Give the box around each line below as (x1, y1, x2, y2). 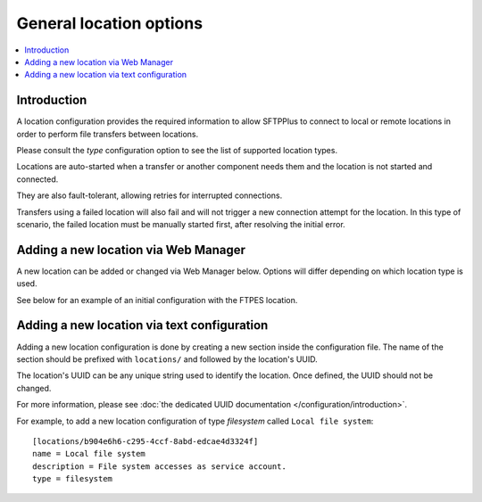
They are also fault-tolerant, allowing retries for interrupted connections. (16, 190, 283, 201)
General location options (16, 13, 204, 33)
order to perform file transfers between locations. (16, 128, 199, 139)
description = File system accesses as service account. (32, 461, 287, 472)
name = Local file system (32, 449, 146, 459)
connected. (16, 174, 59, 185)
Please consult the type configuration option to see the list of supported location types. (16, 145, 338, 156)
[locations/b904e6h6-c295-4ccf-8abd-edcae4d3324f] (32, 436, 259, 446)
